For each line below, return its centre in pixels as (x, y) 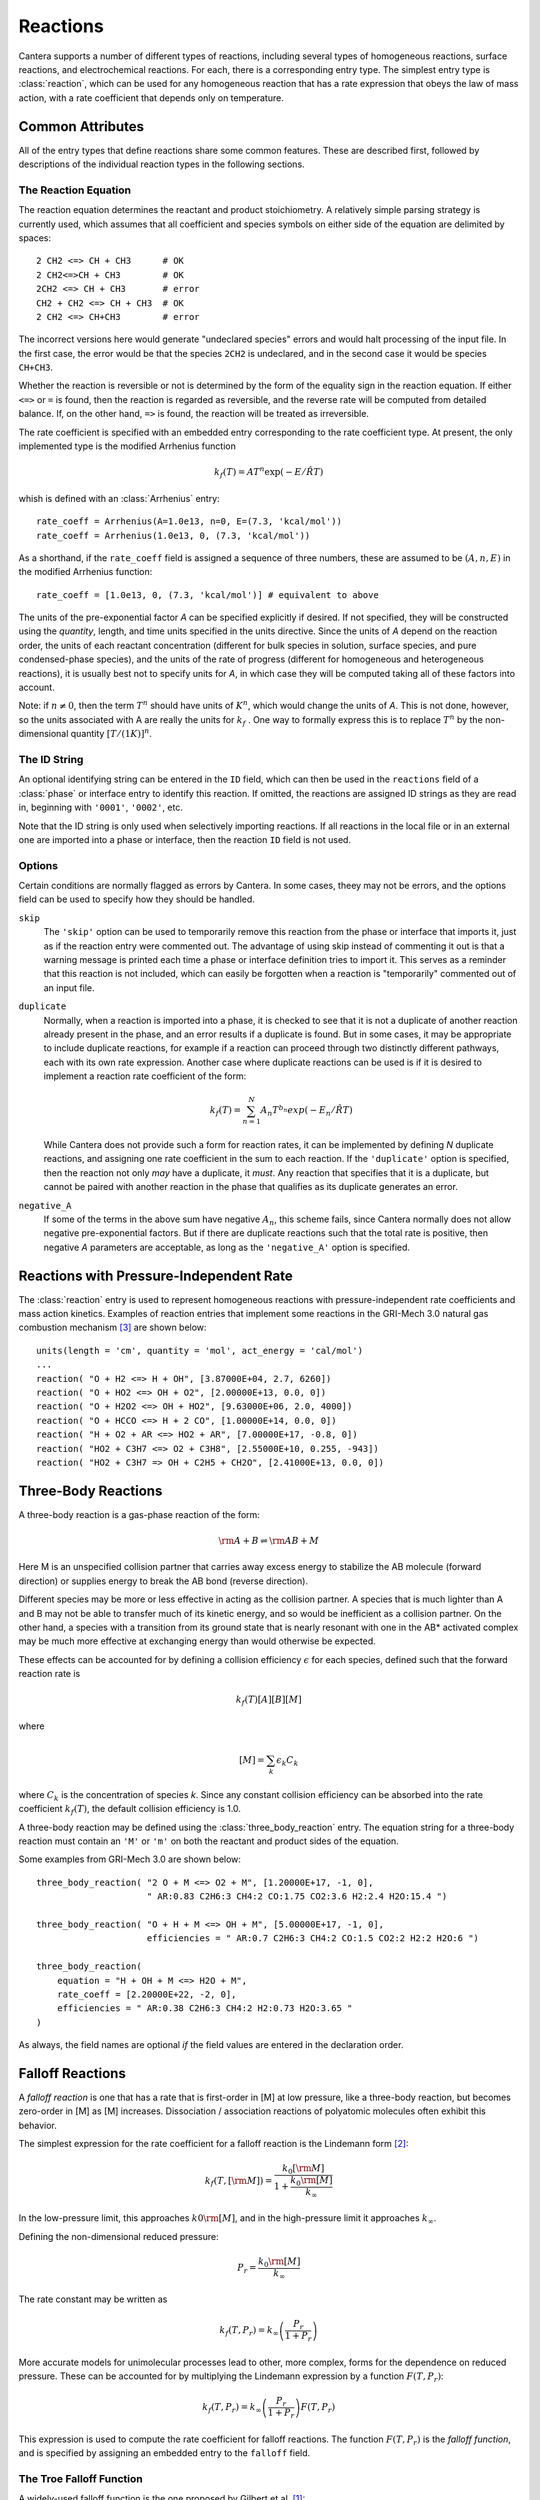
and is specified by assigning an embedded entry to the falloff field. (164, 2453)
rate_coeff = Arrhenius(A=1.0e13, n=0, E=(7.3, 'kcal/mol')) (189, 521)
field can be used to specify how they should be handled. (136, 899)
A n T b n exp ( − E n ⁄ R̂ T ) (307, 1111)
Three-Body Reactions (90, 1490)
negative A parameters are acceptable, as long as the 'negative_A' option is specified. (226, 1247)
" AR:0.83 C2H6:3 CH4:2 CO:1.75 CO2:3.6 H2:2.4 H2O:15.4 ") (297, 1896)
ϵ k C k (287, 1761)
